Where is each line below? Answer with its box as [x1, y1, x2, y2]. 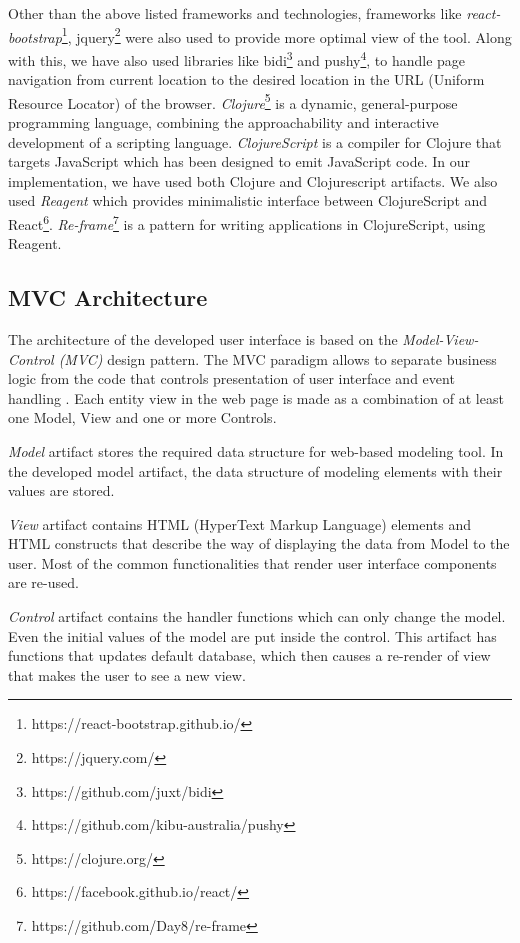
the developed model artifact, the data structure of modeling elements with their [8, 460, 503, 481]
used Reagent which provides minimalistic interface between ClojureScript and [8, 190, 488, 211]
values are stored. [8, 480, 115, 501]
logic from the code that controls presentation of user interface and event [8, 368, 455, 389]
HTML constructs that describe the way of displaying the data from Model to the [8, 533, 510, 554]
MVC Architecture [8, 282, 208, 313]
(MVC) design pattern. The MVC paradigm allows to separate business [58, 348, 497, 369]
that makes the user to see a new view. [8, 664, 246, 685]
